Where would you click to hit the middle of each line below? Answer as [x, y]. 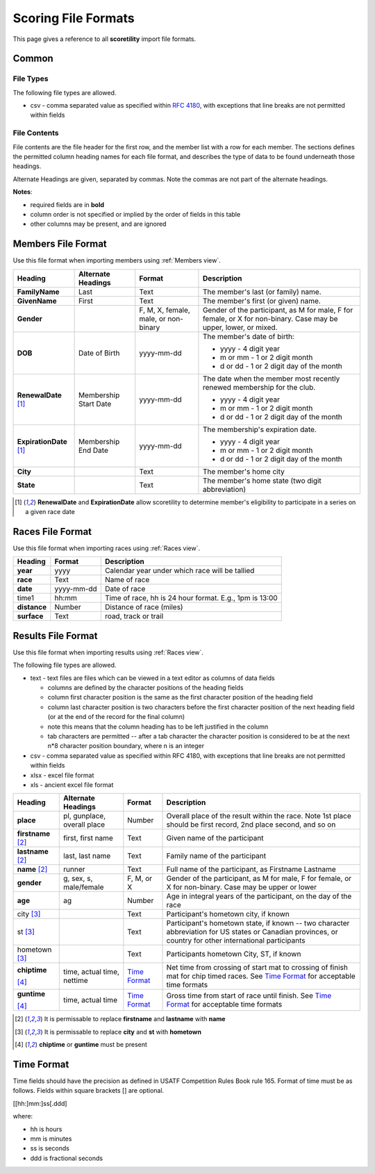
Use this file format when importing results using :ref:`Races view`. [108, 652]
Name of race [127, 580]
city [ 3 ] [29, 914]
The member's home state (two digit [262, 481]
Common [33, 59]
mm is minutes [51, 1139]
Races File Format [52, 531]
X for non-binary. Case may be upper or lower [242, 887]
